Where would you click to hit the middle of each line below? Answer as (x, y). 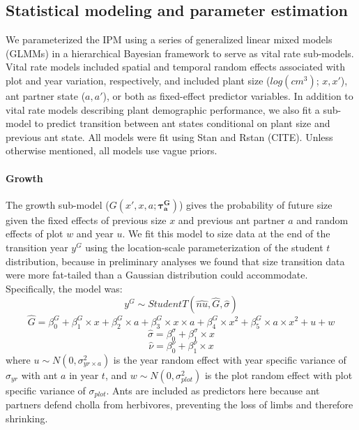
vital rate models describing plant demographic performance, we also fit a (163, 109)
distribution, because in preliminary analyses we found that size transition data (175, 261)
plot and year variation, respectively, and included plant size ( (138, 80)
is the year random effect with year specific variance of (230, 359)
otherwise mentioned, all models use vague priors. (112, 150)
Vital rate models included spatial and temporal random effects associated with (175, 67)
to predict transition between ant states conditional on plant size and (182, 123)
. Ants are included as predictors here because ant (213, 390)
